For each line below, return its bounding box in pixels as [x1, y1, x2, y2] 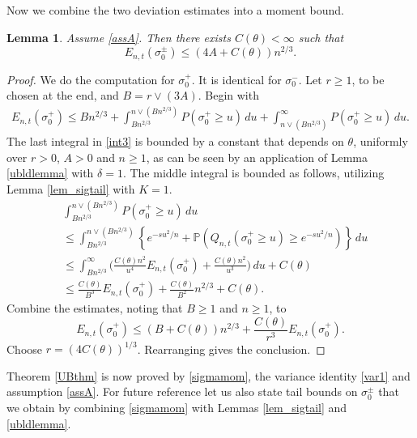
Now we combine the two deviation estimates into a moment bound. [6, 2, 344, 18]
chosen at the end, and [6, 87, 119, 104]
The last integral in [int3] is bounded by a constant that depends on [6, 133, 344, 150]
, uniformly [353, 133, 408, 150]
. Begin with [198, 87, 259, 104]
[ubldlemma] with [6, 164, 94, 181]
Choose [6, 340, 43, 357]
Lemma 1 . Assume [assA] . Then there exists [6, 28, 231, 45]
